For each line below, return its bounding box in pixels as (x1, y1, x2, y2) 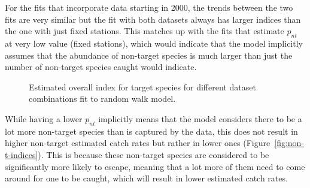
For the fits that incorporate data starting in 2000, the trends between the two (5, 1, 293, 13)
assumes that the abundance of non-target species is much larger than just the (5, 48, 293, 61)
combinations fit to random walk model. (29, 92, 176, 105)
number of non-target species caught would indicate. (5, 60, 197, 73)
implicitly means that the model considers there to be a (98, 112, 302, 125)
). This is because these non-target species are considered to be (38, 148, 269, 160)
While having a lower (5, 112, 83, 125)
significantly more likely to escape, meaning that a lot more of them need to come (5, 160, 305, 172)
